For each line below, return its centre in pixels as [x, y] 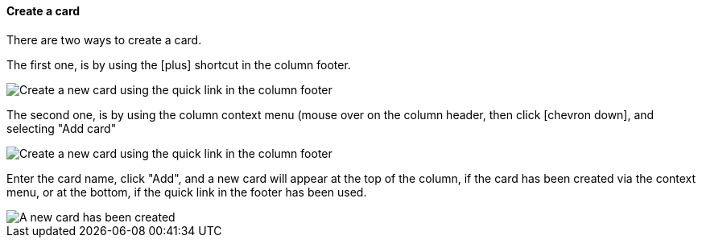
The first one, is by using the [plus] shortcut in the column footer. [179, 64]
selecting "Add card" [62, 128]
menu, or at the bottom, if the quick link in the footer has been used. [187, 192]
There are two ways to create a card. [104, 39]
